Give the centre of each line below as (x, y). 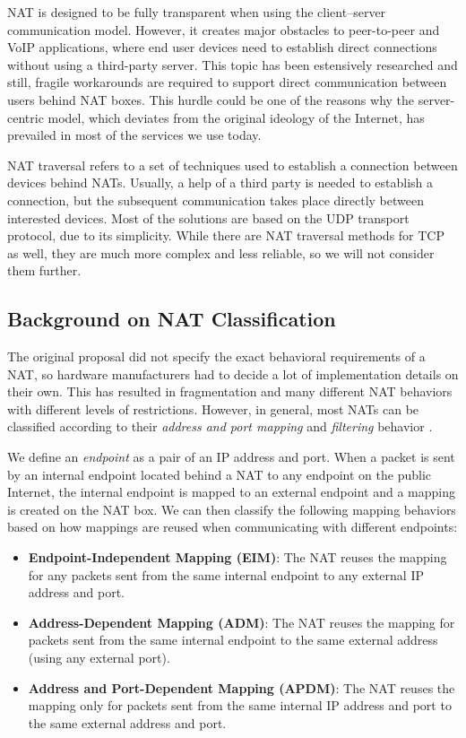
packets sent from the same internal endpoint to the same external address (233, 640)
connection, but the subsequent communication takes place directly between (216, 200)
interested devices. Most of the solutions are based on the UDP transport (208, 217)
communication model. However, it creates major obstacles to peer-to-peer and (224, 29)
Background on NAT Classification (172, 319)
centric (26, 117)
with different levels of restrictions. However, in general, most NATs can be (213, 408)
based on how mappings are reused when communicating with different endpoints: (233, 527)
